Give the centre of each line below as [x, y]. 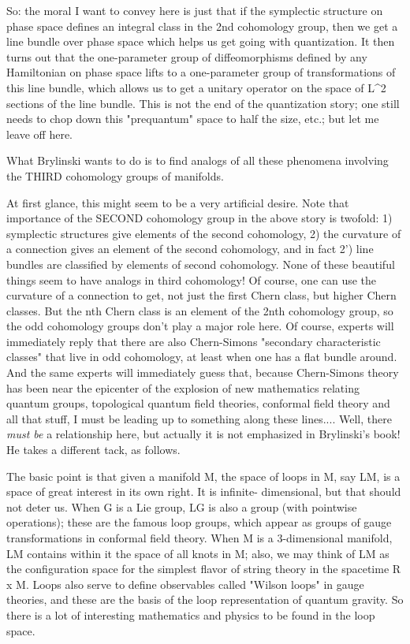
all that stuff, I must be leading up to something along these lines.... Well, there [199, 418]
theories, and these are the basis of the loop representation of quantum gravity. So [205, 599]
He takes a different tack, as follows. [93, 450]
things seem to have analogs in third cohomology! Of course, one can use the [192, 279]
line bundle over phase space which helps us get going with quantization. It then [201, 41]
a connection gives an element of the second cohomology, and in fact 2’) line [190, 249]
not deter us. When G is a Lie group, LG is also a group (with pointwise [182, 506]
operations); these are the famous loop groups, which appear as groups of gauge [199, 522]
